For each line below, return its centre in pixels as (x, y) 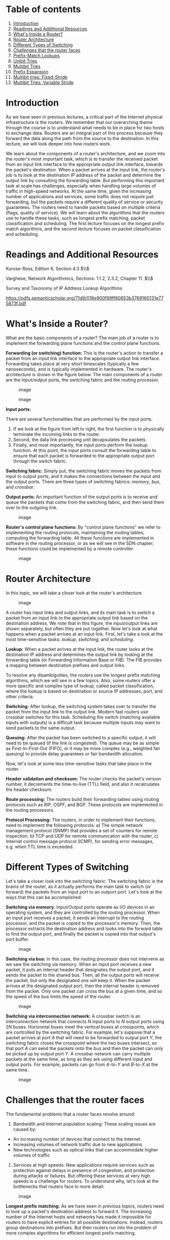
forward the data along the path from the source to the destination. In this (82, 138)
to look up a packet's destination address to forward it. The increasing (79, 1211)
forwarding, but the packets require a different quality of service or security (84, 202)
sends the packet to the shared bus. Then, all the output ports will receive (82, 975)
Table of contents (44, 9)
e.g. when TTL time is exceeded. (40, 847)
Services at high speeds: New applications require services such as (84, 1165)
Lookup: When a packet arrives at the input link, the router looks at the (79, 649)
